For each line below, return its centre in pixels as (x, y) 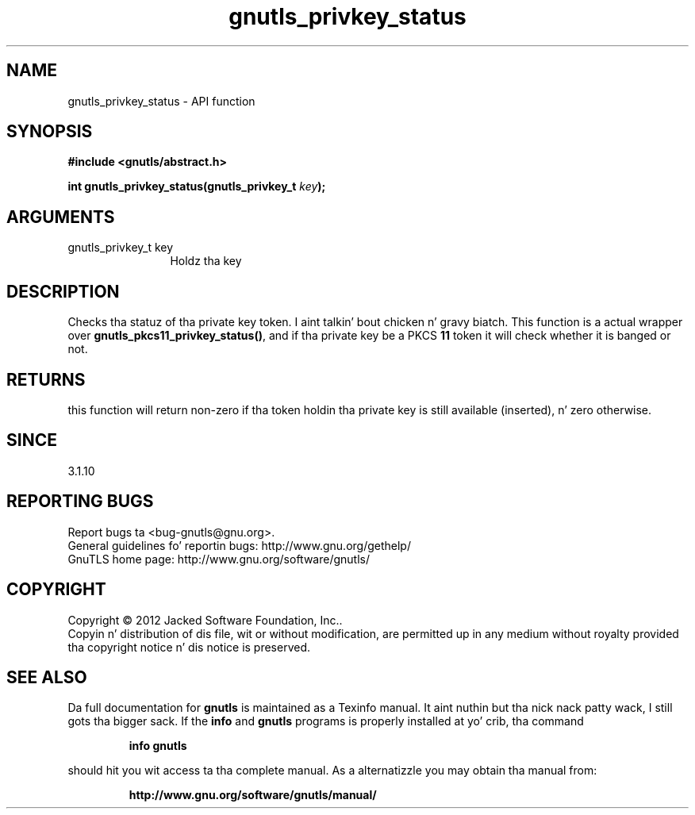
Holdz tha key (206, 261)
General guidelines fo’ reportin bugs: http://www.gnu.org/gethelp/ (239, 545)
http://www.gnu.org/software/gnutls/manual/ (253, 795)
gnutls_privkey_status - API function (161, 101)
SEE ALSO (47, 677)
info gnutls (158, 746)
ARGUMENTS (61, 217)
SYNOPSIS (50, 132)
